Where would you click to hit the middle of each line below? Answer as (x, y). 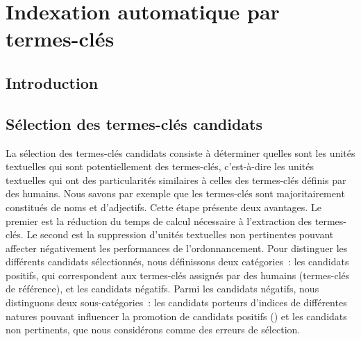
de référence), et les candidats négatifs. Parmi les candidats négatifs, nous (162, 289)
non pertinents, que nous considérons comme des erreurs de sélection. (153, 330)
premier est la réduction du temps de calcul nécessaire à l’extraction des (159, 221)
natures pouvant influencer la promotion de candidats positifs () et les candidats (176, 316)
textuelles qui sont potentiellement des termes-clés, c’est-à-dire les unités (160, 166)
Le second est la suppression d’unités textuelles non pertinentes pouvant (180, 234)
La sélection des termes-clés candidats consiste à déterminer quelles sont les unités (180, 152)
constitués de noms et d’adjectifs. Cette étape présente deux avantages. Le (163, 207)
